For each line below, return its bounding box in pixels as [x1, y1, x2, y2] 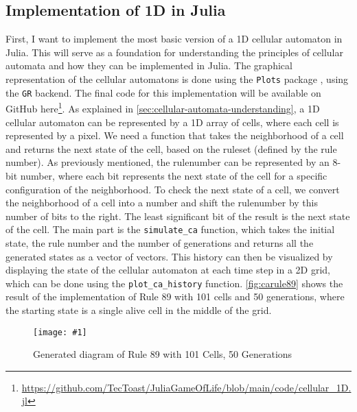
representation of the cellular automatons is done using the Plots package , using [5, 71, 349, 86]
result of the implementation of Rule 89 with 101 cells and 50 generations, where [5, 289, 345, 304]
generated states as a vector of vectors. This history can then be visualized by [5, 249, 333, 263]
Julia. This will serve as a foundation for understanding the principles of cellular [5, 45, 343, 59]
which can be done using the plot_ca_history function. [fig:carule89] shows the [5, 276, 343, 290]
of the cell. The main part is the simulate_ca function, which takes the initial [5, 222, 335, 237]
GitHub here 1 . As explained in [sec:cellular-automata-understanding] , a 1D [5, 99, 320, 115]
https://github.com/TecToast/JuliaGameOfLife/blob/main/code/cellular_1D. [21, 380, 352, 394]
